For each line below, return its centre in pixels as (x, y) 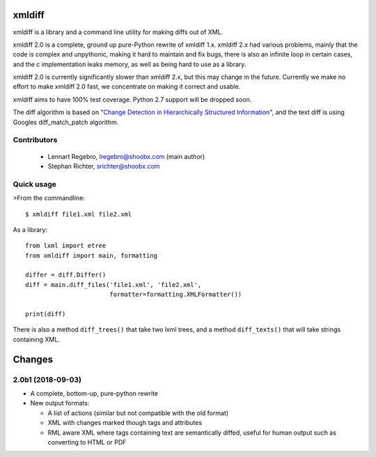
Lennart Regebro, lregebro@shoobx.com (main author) (126, 156)
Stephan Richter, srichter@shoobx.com (104, 166)
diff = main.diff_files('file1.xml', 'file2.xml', (113, 285)
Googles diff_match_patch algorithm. (66, 122)
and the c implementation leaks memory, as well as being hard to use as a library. (130, 64)
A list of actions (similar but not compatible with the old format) (138, 413)
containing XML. (37, 339)
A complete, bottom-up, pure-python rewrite (94, 393)
